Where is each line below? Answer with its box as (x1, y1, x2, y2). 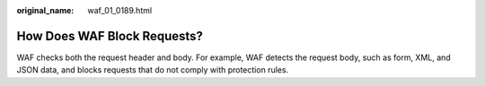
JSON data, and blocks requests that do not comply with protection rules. (16, 64, 289, 75)
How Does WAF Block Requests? (16, 28, 204, 44)
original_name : (16, 5, 75, 15)
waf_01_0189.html (87, 5, 153, 15)
